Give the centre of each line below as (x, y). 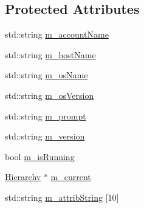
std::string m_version (45, 136)
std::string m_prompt (46, 116)
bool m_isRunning (40, 156)
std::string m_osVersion (50, 95)
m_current (71, 177)
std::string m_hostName (50, 54)
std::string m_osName (46, 75)
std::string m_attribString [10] (62, 197)
